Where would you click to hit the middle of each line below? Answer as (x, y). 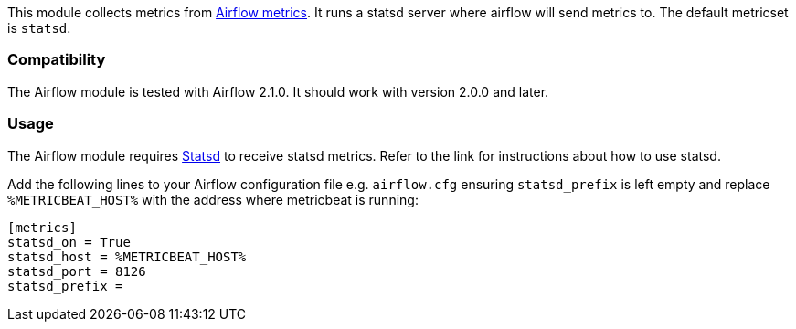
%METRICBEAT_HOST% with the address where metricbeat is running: (213, 199)
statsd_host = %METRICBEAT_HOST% (127, 256)
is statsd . (39, 28)
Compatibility (57, 60)
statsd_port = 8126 (77, 271)
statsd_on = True (69, 242)
